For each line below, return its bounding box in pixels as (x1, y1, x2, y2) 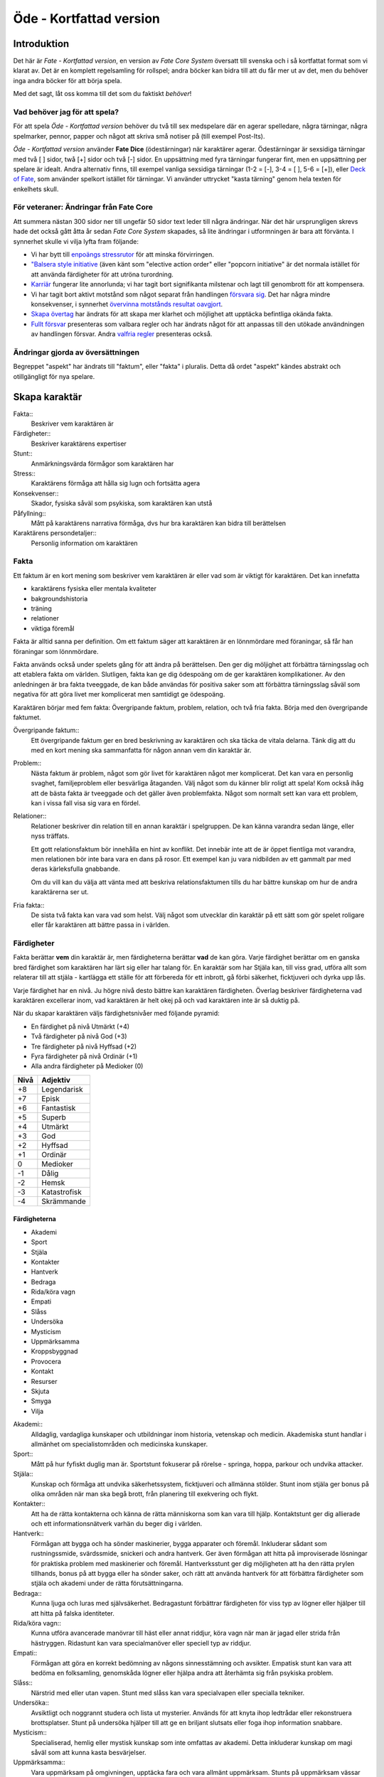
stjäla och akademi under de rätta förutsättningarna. (31, 1579, 183, 1588)
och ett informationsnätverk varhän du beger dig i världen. (31, 1520, 203, 1528)
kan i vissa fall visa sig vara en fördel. (31, 799, 141, 807)
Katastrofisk (41, 1187, 82, 1197)
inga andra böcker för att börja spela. (13, 76, 122, 85)
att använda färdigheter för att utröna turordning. (31, 270, 174, 279)
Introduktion (13, 38, 70, 50)
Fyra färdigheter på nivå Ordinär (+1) (31, 1052, 138, 1061)
